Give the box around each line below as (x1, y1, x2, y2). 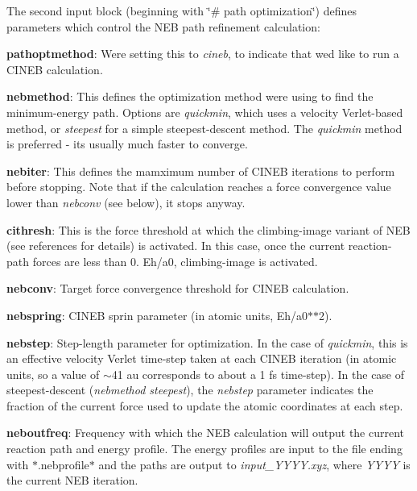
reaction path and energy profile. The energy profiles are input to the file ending (6, 440, 403, 457)
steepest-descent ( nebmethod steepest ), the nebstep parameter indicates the (6, 381, 374, 398)
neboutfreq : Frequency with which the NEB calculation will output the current (6, 424, 405, 441)
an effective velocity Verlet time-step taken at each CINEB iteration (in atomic (6, 350, 397, 367)
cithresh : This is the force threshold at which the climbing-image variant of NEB (6, 221, 411, 238)
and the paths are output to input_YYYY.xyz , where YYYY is (98, 456, 411, 472)
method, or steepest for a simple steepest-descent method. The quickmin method (6, 119, 403, 136)
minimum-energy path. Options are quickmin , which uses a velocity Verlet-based (6, 103, 403, 120)
